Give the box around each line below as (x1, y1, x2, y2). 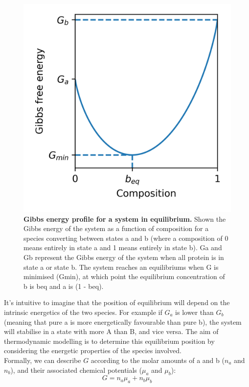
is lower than (175, 307, 214, 317)
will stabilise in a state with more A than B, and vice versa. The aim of (4, 326, 219, 336)
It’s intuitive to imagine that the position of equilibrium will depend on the (4, 297, 230, 308)
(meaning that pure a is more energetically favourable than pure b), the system (4, 316, 242, 327)
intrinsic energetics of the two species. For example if (4, 307, 162, 317)
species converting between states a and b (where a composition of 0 (23, 232, 228, 243)
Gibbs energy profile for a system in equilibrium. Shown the (23, 213, 226, 224)
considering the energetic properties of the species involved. (4, 345, 181, 356)
